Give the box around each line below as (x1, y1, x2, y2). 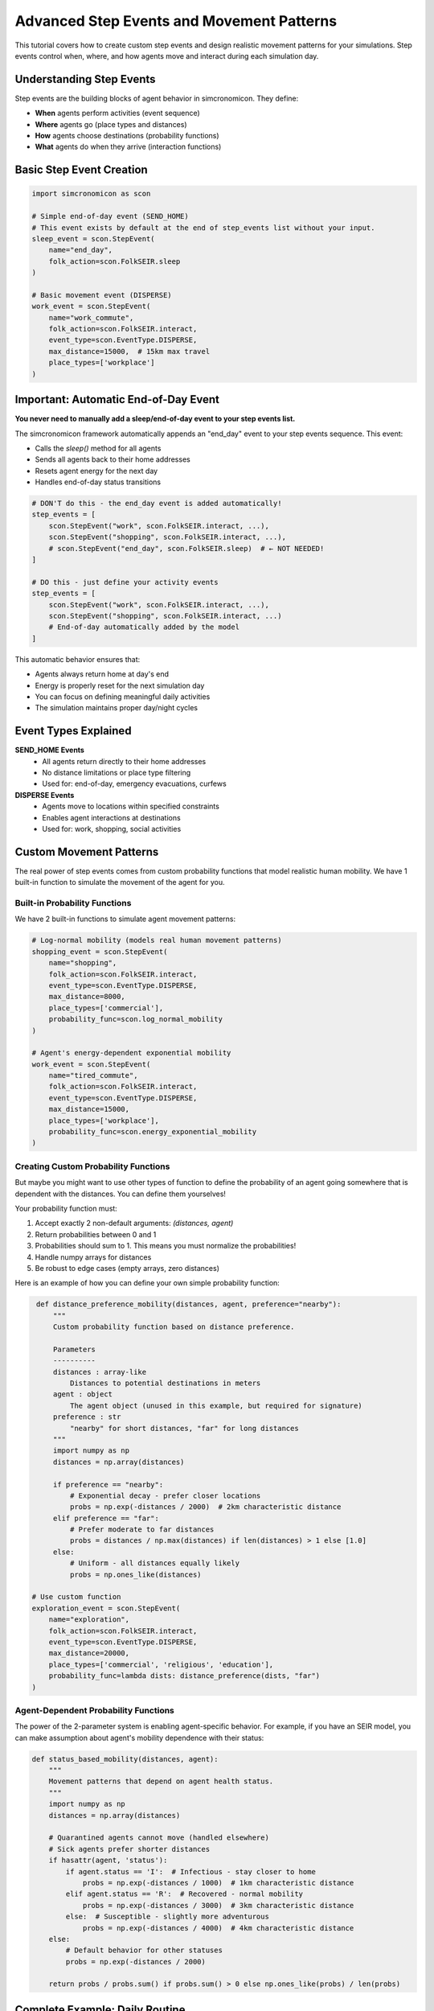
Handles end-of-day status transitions (35, 477, 161, 487)
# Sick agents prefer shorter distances (48, 1844, 211, 1853)
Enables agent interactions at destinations (42, 812, 181, 822)
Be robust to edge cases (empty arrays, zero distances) (35, 1263, 220, 1273)
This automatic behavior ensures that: (14, 654, 141, 664)
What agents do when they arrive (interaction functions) (35, 142, 222, 152)
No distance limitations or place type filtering (42, 768, 191, 778)
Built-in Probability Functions (14, 898, 132, 909)
